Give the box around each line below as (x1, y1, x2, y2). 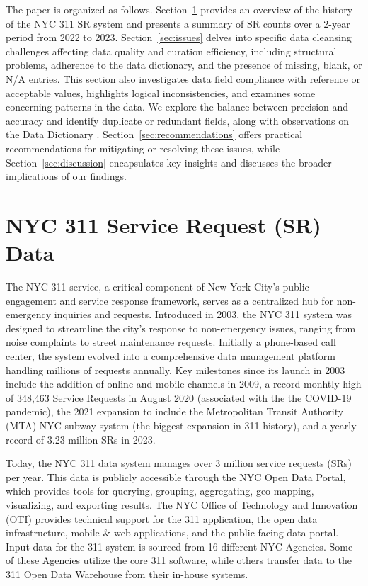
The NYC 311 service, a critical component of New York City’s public (6, 279, 309, 294)
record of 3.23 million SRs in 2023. (6, 432, 156, 446)
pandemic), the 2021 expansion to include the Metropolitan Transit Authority (6, 404, 344, 419)
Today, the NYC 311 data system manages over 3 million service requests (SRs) (6, 456, 352, 471)
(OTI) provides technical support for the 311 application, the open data (6, 511, 318, 526)
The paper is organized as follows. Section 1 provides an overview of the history (6, 2, 353, 16)
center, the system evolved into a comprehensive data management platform (6, 349, 335, 363)
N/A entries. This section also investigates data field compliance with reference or (6, 71, 361, 86)
